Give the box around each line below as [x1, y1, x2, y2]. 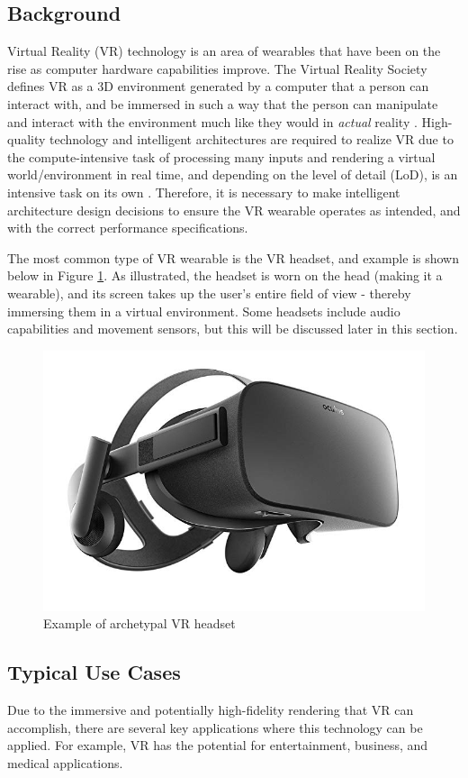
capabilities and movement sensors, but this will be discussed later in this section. [7, 319, 458, 338]
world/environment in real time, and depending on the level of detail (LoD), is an [7, 165, 458, 184]
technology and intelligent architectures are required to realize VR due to [49, 130, 454, 149]
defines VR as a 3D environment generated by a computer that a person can [7, 77, 429, 96]
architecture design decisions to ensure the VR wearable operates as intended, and [7, 200, 461, 219]
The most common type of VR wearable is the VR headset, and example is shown [7, 248, 460, 267]
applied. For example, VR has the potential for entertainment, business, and [7, 736, 428, 755]
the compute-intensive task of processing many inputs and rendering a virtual [7, 147, 436, 166]
